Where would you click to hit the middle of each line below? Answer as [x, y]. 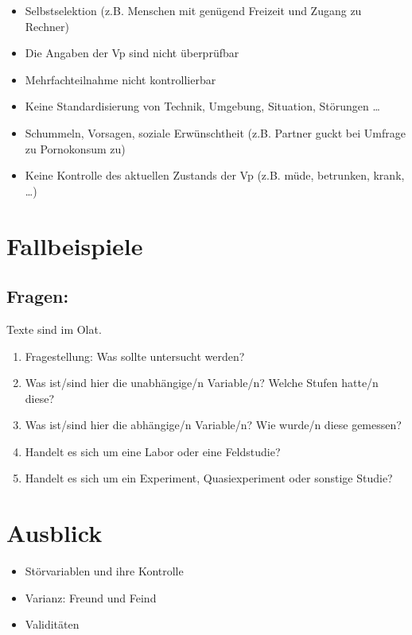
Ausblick [54, 533]
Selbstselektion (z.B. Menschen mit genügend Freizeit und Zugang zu [193, 10]
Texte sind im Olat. [54, 329]
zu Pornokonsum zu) [75, 148]
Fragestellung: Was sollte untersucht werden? [135, 356]
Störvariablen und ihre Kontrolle [104, 571]
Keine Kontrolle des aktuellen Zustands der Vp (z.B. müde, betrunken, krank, [215, 175]
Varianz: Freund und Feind [91, 597]
